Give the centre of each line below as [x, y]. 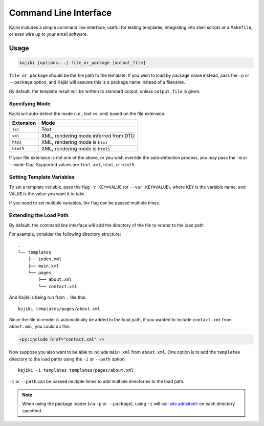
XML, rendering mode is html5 [76, 149]
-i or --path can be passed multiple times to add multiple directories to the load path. [97, 381]
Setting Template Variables [42, 177]
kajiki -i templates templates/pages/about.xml [76, 370]
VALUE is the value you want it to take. [47, 194]
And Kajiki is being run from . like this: [48, 297]
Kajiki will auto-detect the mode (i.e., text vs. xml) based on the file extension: [87, 113]
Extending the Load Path [39, 215]
